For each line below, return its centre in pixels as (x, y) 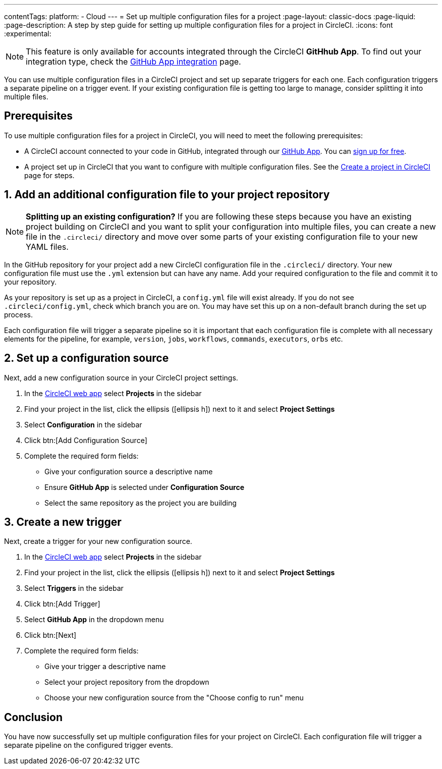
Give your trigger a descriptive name (105, 667)
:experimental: (28, 34)
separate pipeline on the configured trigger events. (89, 745)
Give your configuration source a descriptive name (129, 471)
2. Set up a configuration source (87, 358)
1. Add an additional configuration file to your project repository (167, 195)
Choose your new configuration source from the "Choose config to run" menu (174, 698)
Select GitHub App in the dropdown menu (94, 620)
